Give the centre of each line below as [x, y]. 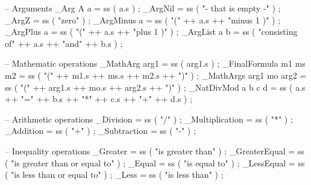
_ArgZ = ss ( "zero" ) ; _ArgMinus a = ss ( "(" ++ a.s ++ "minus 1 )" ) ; [143, 20]
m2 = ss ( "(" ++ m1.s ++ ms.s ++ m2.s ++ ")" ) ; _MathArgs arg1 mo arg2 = [156, 75]
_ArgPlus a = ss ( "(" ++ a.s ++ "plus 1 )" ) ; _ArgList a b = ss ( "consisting [151, 32]
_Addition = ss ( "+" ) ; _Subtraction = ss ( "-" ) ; [100, 131]
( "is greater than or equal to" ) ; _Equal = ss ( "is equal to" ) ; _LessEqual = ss [155, 162]
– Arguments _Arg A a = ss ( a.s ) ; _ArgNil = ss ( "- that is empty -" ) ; [143, 8]
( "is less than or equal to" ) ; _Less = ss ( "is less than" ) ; [114, 174]
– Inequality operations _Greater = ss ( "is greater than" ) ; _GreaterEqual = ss [155, 150]
